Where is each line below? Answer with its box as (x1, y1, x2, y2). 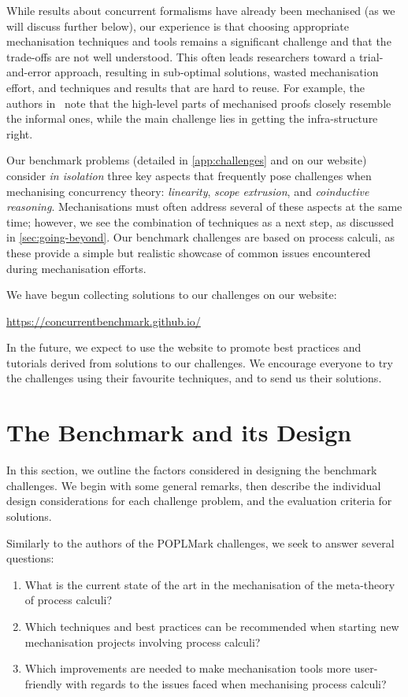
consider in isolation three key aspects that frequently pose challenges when (6, 167, 372, 183)
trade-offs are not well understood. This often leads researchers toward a (6, 48, 356, 65)
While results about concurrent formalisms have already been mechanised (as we (6, 2, 395, 18)
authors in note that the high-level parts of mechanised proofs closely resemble (6, 94, 391, 111)
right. (6, 125, 33, 142)
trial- (358, 48, 384, 65)
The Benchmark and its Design (6, 416, 352, 448)
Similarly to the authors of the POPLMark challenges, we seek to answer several (6, 534, 395, 551)
